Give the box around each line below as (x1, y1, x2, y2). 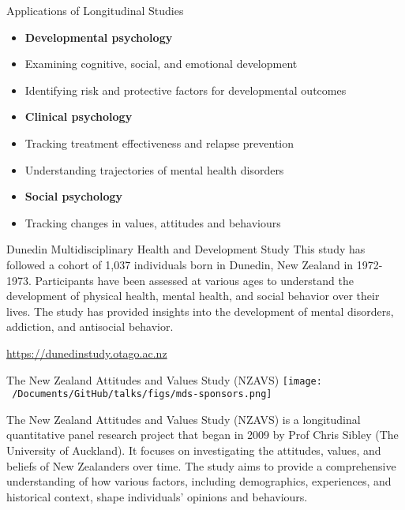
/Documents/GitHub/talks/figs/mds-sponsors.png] (12, 388, 272, 400)
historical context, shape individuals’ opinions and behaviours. (6, 488, 308, 504)
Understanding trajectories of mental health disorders (24, 161, 284, 178)
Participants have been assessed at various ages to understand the (35, 272, 354, 288)
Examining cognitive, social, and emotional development (24, 55, 298, 72)
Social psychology (24, 188, 123, 204)
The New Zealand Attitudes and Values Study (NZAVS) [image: (6, 371, 322, 388)
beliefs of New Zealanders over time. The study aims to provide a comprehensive (6, 457, 396, 474)
